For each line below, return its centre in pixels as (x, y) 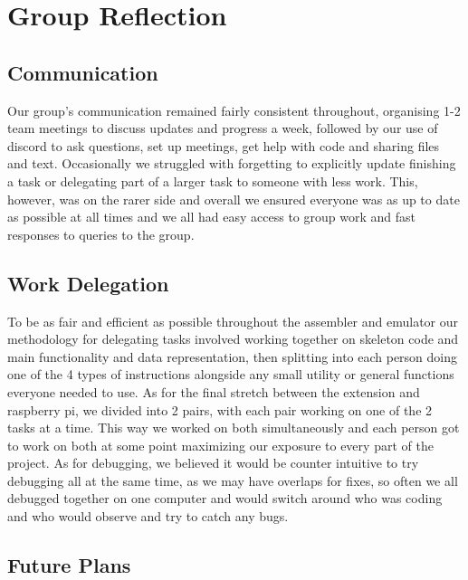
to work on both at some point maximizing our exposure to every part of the (220, 445)
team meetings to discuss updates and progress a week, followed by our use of (223, 128)
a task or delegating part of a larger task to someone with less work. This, (213, 181)
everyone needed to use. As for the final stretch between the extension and (214, 391)
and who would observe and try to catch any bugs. (148, 516)
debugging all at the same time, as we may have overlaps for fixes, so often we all (233, 480)
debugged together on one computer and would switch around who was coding (225, 498)
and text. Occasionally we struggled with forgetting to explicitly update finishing (232, 163)
